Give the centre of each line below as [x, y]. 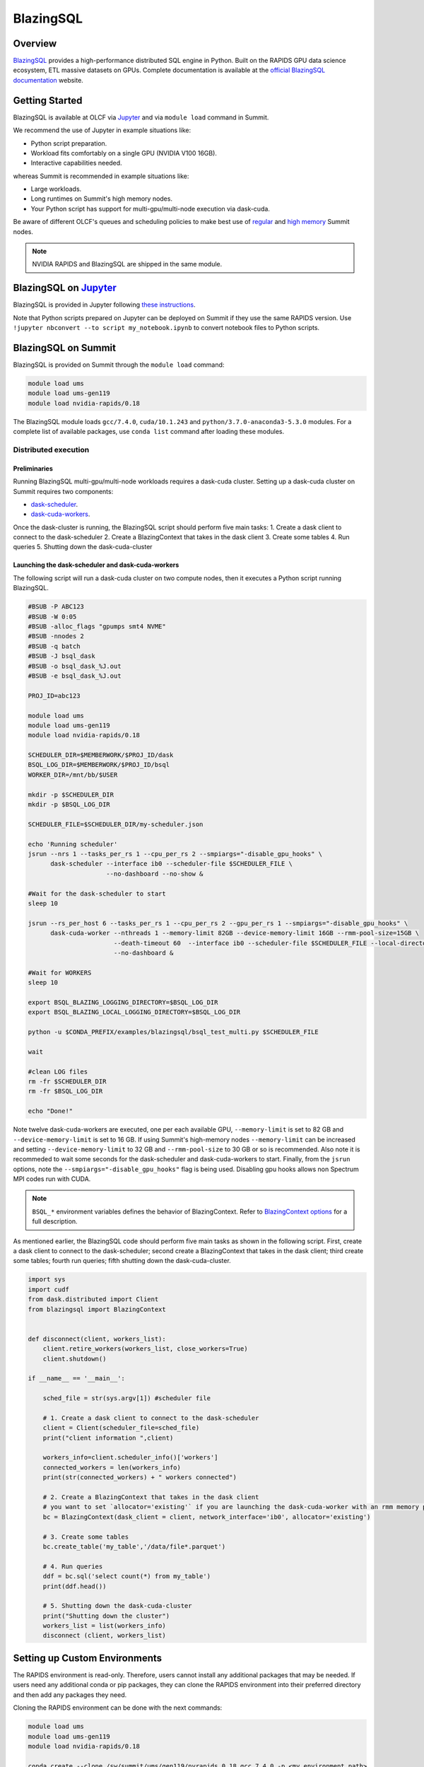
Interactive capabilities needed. [77, 163]
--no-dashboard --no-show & [155, 874]
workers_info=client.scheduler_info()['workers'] [130, 1457]
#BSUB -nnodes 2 [56, 636]
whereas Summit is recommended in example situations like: [101, 176]
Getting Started [48, 100]
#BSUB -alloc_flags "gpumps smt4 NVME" [97, 627]
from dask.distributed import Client [93, 1299]
